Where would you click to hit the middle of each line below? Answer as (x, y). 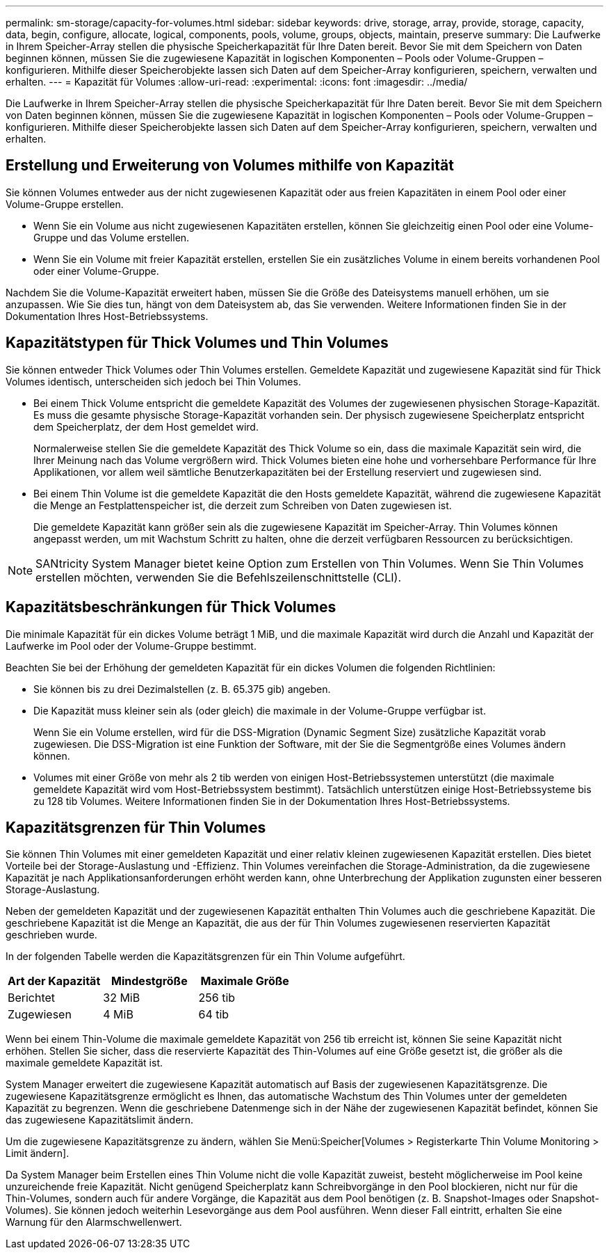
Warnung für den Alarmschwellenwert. (94, 1222)
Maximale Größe (245, 981)
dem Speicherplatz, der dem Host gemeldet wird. (146, 426)
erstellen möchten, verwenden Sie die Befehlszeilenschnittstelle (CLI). (219, 577)
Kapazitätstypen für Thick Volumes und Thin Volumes (197, 343)
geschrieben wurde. (51, 935)
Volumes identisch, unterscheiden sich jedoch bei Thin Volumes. (153, 381)
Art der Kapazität (54, 981)
